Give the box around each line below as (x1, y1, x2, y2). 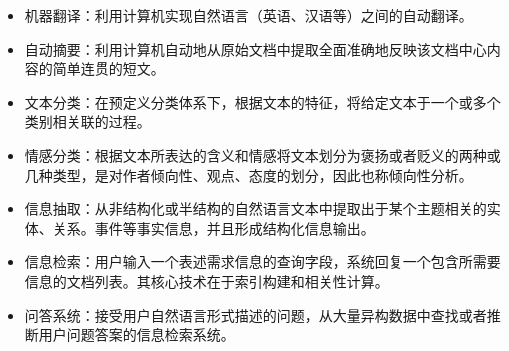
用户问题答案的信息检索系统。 (38, 324, 235, 345)
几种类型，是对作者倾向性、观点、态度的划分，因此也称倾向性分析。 (24, 164, 473, 185)
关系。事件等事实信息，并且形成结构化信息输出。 (52, 217, 375, 238)
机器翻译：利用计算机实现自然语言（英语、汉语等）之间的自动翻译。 (24, 5, 473, 25)
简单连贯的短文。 (52, 58, 165, 79)
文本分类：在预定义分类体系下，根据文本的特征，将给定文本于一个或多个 (24, 91, 501, 112)
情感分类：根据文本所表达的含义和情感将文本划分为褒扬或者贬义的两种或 (24, 144, 501, 165)
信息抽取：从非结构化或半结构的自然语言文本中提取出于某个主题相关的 (24, 198, 487, 219)
